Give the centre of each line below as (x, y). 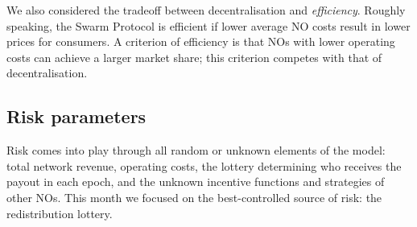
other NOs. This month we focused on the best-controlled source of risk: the (194, 197)
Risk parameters (76, 116)
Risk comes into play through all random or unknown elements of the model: (196, 150)
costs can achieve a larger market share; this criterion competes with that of (194, 57)
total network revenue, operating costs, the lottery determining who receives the (204, 165)
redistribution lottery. (60, 213)
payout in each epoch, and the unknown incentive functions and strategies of (196, 182)
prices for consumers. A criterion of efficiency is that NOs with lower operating (201, 41)
